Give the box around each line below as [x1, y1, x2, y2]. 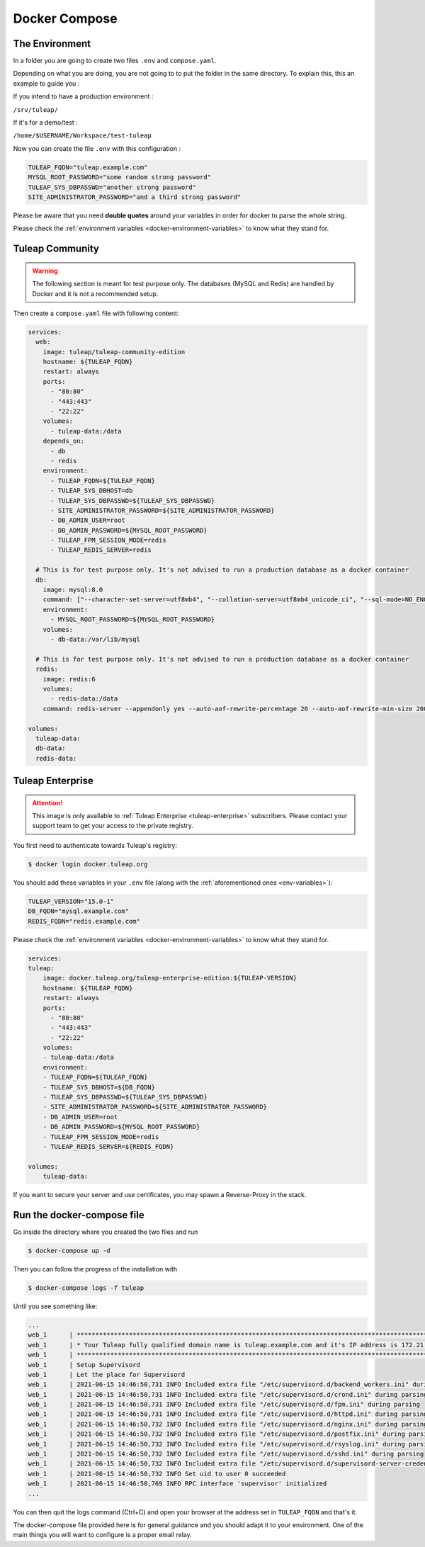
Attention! [32, 798, 63, 807]
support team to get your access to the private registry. [32, 822, 194, 830]
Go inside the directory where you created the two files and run [13, 1228, 198, 1236]
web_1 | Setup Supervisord [28, 1361, 141, 1368]
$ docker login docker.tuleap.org [28, 860, 148, 868]
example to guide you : [13, 79, 80, 88]
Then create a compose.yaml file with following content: [13, 309, 179, 317]
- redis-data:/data [50, 695, 118, 703]
